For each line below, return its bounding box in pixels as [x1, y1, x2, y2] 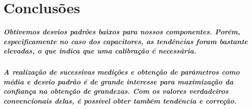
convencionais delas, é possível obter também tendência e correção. [3, 95, 237, 106]
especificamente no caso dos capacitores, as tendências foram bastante [3, 36, 248, 46]
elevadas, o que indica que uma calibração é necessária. [3, 46, 196, 56]
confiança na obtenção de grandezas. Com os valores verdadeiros [3, 86, 229, 96]
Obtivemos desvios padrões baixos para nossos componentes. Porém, [3, 26, 240, 36]
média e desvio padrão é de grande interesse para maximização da [3, 76, 233, 86]
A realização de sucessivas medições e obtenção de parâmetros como [3, 67, 240, 77]
